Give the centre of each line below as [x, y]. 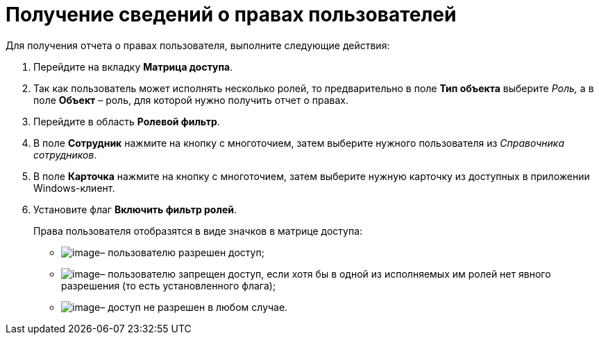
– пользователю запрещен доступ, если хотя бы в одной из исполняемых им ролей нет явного [326, 274]
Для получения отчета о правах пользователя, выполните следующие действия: [198, 45]
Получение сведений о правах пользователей [231, 15]
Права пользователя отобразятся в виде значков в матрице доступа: [198, 231]
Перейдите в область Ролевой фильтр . [127, 121]
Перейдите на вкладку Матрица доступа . [133, 66]
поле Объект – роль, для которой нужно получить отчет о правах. [191, 100]
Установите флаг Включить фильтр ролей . [135, 209]
